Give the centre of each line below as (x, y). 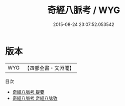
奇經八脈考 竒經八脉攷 (35, 98)
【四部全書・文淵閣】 (50, 68)
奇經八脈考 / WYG (84, 10)
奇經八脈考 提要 (28, 92)
